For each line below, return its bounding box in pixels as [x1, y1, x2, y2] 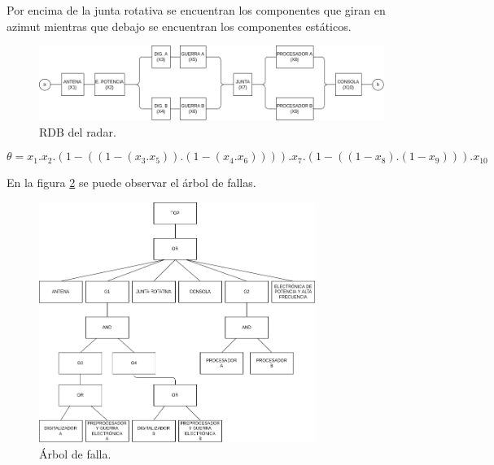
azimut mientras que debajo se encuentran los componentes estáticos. [7, 17, 352, 34]
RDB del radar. [39, 123, 116, 140]
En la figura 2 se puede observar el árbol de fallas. [7, 174, 256, 191]
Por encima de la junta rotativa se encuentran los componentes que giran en [7, 2, 386, 18]
